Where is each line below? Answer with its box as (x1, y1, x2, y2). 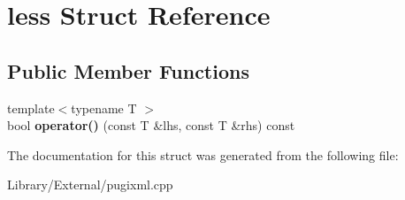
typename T (71, 98, 137, 117)
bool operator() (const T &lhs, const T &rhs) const (7, 116, 295, 135)
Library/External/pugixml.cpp (7, 175, 173, 194)
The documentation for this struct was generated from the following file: (7, 145, 399, 164)
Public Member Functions (7, 57, 249, 84)
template (7, 98, 55, 117)
